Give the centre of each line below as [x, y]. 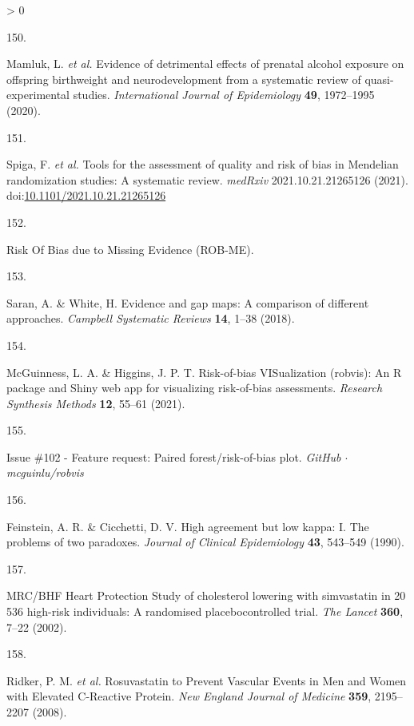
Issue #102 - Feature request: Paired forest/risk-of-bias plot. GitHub [174, 456]
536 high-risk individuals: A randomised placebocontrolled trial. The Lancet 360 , [205, 611]
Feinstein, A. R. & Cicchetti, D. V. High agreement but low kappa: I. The [188, 526]
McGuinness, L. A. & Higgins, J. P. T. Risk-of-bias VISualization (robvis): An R [204, 372]
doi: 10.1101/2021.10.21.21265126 [86, 195]
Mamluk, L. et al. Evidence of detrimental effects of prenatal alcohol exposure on [205, 63]
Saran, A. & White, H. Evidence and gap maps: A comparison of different [188, 302]
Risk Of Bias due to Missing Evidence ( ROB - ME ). [130, 249]
